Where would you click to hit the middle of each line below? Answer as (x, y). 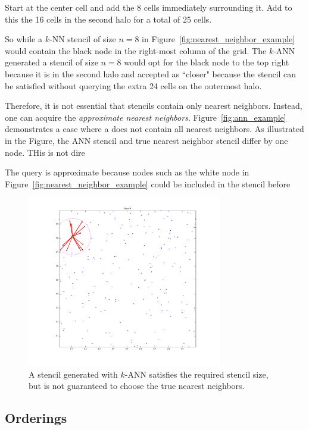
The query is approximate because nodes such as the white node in (127, 172)
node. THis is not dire (45, 152)
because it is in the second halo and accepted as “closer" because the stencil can (151, 73)
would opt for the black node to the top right (207, 62)
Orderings (36, 418)
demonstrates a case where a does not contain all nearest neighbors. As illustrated (154, 129)
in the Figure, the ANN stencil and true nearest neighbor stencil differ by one (146, 140)
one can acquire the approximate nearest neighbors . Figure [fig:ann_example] (146, 117)
